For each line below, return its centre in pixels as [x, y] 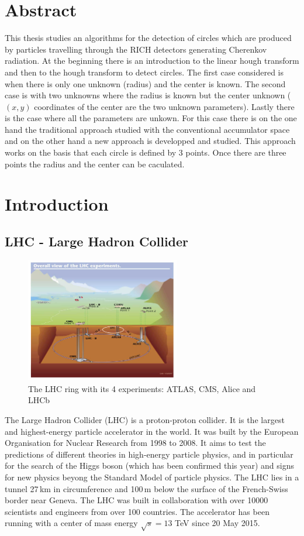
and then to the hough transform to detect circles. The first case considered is [144, 72]
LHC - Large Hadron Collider [97, 241]
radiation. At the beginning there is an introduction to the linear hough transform [152, 61]
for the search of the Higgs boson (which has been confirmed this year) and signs [149, 465]
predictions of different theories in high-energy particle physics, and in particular [149, 454]
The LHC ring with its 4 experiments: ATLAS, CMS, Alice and [142, 388]
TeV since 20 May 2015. [217, 523]
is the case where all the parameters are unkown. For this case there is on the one [151, 118]
